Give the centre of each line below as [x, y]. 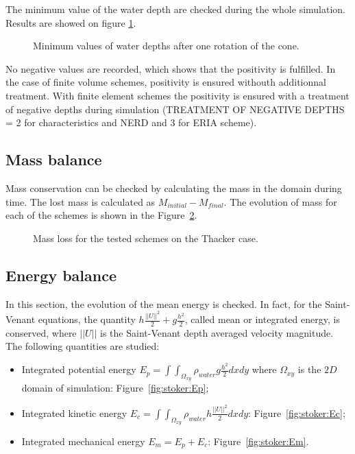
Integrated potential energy [79, 369]
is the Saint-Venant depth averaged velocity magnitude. [217, 332]
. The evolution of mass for [280, 201]
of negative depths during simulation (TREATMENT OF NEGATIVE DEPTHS [175, 109]
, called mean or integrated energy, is [262, 319]
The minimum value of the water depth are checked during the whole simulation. [176, 9]
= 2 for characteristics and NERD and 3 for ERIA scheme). [131, 122]
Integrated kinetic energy [74, 413]
